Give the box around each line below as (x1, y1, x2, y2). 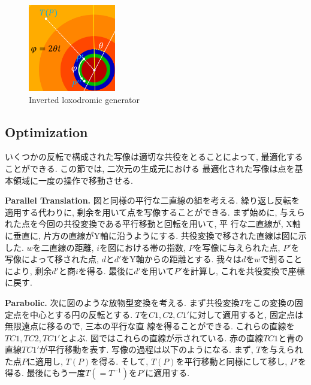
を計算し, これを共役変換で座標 (182, 264, 305, 277)
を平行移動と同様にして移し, (176, 354, 288, 367)
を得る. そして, (90, 354, 149, 367)
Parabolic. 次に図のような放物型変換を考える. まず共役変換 (5, 296, 240, 308)
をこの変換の (244, 296, 295, 308)
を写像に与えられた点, (194, 241, 280, 253)
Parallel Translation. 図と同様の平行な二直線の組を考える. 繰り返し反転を (5, 194, 300, 207)
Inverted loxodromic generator (29, 93, 140, 105)
